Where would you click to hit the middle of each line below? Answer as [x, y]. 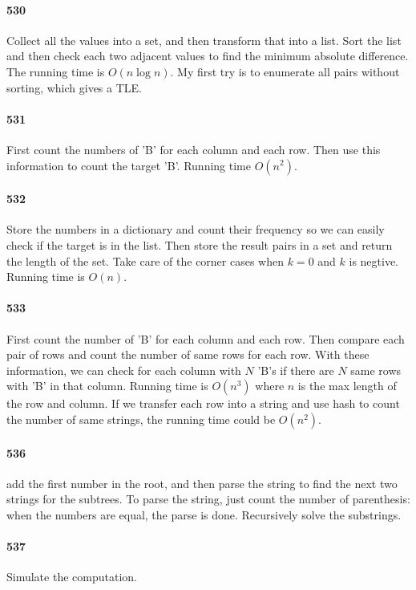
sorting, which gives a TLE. [74, 87]
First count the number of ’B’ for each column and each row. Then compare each [206, 338]
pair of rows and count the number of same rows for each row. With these [188, 354]
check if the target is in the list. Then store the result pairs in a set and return [200, 244]
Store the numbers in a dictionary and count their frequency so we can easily [196, 229]
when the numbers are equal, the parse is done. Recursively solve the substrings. [204, 514]
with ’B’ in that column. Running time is [107, 386]
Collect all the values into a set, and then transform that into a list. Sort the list [204, 40]
